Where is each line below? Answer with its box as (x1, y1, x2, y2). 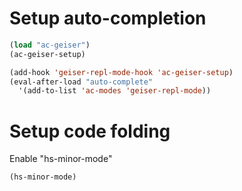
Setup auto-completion (9, 7, 207, 30)
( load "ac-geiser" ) (9, 40, 91, 50)
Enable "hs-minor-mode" (9, 153, 113, 165)
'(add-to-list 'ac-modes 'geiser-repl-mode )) (18, 86, 212, 96)
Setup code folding (9, 120, 171, 142)
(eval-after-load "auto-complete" (9, 77, 154, 87)
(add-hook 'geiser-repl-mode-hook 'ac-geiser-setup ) (9, 67, 234, 77)
